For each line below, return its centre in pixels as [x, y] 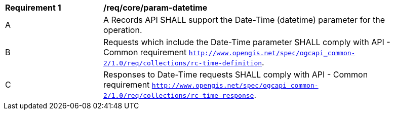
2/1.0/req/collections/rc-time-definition [183, 63]
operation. [123, 30]
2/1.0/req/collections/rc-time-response [179, 96]
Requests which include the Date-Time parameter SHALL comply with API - [247, 42]
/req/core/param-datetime [155, 8]
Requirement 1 [33, 8]
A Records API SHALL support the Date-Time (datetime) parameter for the [244, 20]
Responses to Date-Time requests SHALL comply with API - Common [236, 74]
